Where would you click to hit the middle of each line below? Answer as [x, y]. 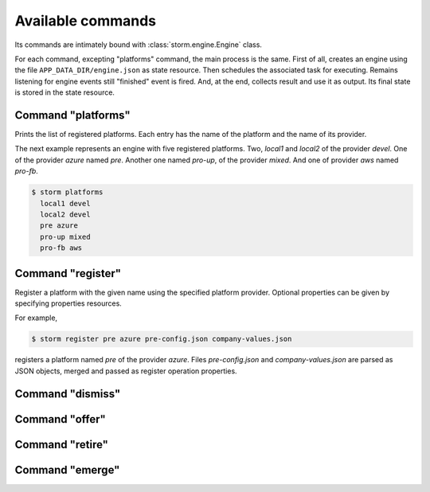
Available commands [86, 21]
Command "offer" [61, 419]
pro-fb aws [61, 248]
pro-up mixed [65, 236]
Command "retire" [62, 445]
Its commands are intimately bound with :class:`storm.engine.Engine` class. [139, 45]
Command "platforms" [72, 115]
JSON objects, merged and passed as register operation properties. [126, 371]
